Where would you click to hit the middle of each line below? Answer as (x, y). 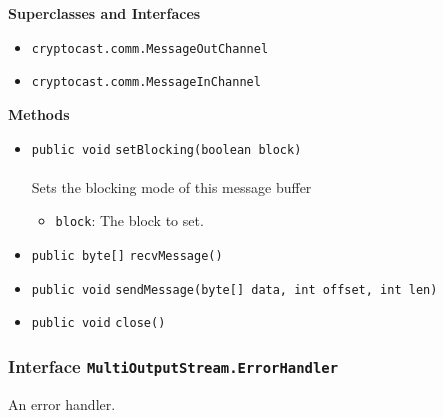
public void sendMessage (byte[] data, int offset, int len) (234, 289)
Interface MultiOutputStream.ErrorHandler (173, 365)
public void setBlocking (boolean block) (166, 149)
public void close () (98, 323)
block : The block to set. (129, 220)
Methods (39, 113)
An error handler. (62, 403)
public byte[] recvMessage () (127, 256)
